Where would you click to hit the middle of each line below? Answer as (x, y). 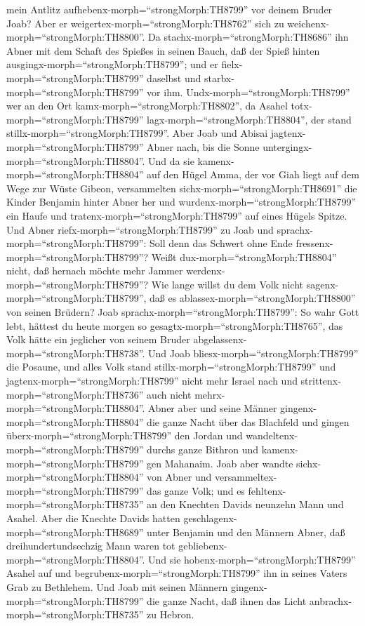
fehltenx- (267, 490)
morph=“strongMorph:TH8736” (75, 394)
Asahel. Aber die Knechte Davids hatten (93, 518)
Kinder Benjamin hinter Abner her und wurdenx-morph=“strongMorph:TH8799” (181, 202)
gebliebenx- (203, 546)
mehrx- (210, 394)
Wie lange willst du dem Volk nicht (227, 284)
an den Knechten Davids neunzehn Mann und (245, 504)
